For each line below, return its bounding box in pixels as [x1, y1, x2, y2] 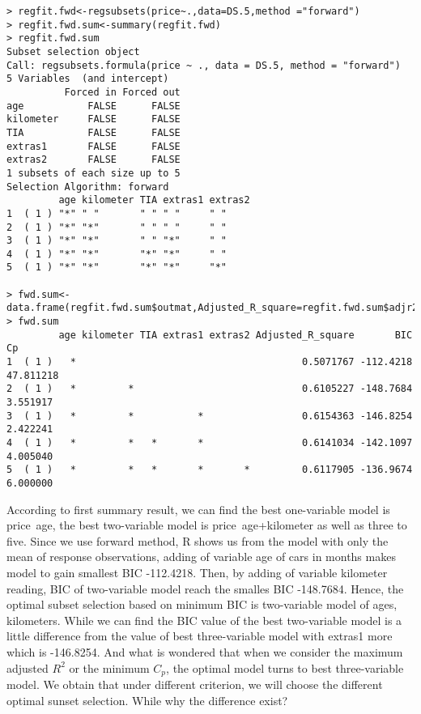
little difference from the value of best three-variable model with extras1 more [6, 627, 393, 644]
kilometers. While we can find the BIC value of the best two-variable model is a [6, 611, 402, 628]
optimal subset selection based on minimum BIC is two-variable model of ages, [6, 596, 398, 613]
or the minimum [69, 659, 150, 676]
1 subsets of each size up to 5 [6, 167, 181, 179]
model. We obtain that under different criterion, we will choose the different [6, 676, 383, 693]
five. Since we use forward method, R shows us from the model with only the [6, 532, 389, 549]
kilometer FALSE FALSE [6, 113, 181, 125]
